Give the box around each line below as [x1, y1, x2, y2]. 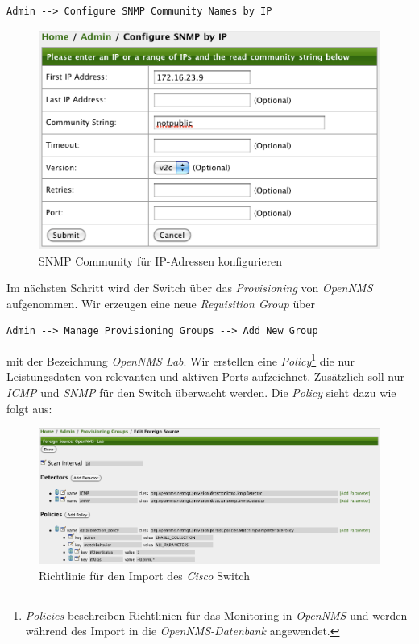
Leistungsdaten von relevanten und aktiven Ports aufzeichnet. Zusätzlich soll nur [6, 368, 405, 385]
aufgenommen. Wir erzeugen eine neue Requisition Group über [6, 295, 316, 312]
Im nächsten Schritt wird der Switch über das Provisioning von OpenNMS [6, 279, 373, 296]
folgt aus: [6, 399, 52, 416]
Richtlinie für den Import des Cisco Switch [39, 567, 250, 584]
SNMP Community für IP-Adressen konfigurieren [39, 252, 283, 269]
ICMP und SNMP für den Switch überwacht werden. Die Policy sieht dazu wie [6, 383, 396, 400]
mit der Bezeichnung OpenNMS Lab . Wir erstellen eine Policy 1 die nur [6, 350, 355, 369]
